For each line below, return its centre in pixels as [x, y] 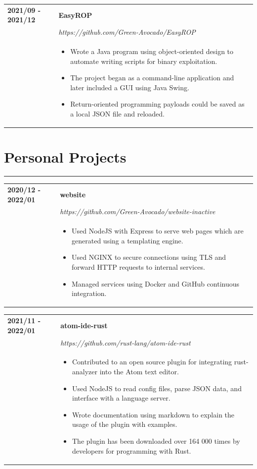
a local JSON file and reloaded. [117, 114]
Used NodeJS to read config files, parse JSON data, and [157, 388]
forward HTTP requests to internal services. [138, 267]
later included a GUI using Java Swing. [130, 87]
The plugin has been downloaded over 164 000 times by [156, 440]
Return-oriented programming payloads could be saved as [157, 104]
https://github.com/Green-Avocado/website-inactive [138, 211]
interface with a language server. [121, 398]
